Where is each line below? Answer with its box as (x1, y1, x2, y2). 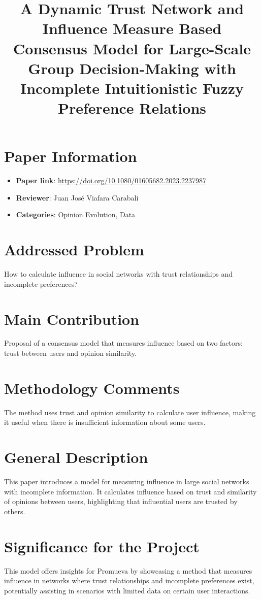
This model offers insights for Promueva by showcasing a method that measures (4, 565, 252, 576)
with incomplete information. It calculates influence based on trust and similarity (4, 486, 257, 496)
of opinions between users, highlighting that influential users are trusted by (4, 496, 238, 507)
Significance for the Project (4, 536, 200, 556)
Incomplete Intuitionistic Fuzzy (20, 77, 244, 98)
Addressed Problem (4, 239, 144, 260)
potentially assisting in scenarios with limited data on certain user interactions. (4, 585, 250, 595)
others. (4, 506, 25, 516)
